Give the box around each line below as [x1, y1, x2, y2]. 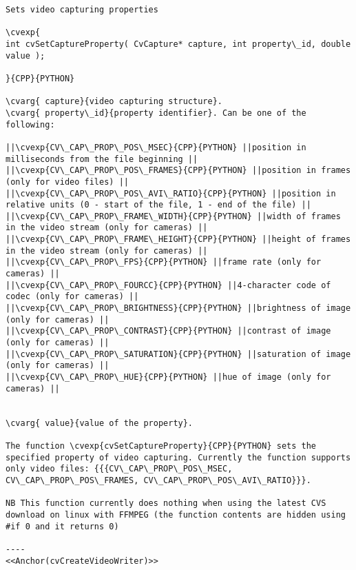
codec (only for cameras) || [6, 292, 139, 302]
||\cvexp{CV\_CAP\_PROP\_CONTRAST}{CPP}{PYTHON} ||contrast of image [6, 326, 331, 336]
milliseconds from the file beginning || [6, 154, 198, 164]
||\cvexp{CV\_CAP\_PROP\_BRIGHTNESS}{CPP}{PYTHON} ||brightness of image [6, 303, 351, 314]
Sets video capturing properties [6, 5, 158, 14]
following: [6, 119, 55, 130]
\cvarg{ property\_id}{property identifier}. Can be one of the [6, 108, 306, 118]
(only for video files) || [6, 176, 129, 187]
